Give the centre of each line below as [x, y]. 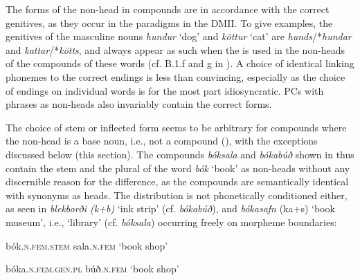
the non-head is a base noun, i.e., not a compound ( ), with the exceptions [162, 141]
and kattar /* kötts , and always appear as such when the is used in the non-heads [175, 49]
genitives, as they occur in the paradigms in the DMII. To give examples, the [169, 22]
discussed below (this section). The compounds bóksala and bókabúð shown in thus [180, 154]
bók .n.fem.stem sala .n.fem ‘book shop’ [87, 245]
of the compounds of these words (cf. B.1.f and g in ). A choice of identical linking [180, 63]
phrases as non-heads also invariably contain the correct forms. [139, 104]
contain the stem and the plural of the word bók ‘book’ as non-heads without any [178, 168]
